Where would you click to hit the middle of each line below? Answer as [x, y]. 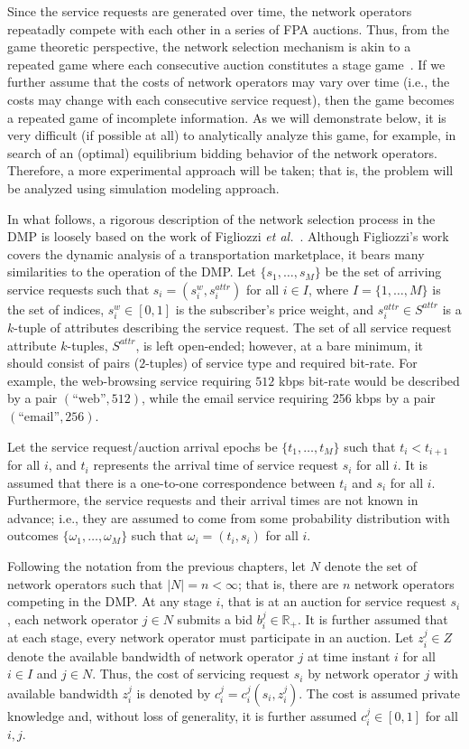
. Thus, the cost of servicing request [191, 674]
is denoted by [174, 693]
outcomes [33, 535]
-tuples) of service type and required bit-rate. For [281, 363]
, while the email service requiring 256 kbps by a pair [288, 398]
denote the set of [370, 566]
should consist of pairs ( [74, 363]
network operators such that [85, 583]
